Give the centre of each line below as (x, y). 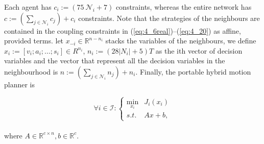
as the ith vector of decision (199, 50)
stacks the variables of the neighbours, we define (181, 41)
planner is (20, 84)
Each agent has (28, 7)
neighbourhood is (31, 71)
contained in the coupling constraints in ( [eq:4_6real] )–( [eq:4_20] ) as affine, (123, 30)
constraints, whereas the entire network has (184, 7)
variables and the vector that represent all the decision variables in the (115, 61)
